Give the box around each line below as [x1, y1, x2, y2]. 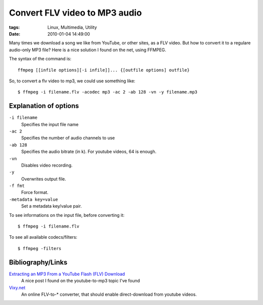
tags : [9, 24, 20, 30]
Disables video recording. [21, 162, 73, 168]
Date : [9, 31, 20, 37]
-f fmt [9, 183, 25, 189]
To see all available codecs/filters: [9, 234, 77, 240]
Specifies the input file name [21, 121, 79, 127]
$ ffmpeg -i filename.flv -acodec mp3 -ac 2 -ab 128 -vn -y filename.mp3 [18, 89, 198, 95]
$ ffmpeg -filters [18, 246, 62, 251]
